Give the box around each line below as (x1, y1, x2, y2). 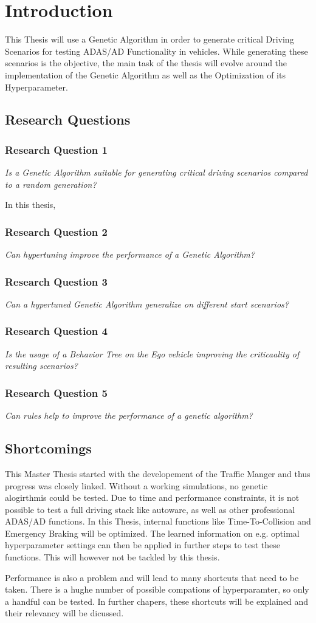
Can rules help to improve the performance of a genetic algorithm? (5, 409, 253, 422)
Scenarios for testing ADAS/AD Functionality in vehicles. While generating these (5, 44, 308, 57)
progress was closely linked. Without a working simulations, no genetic (5, 479, 268, 492)
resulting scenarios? (5, 359, 78, 372)
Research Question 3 (5, 274, 108, 289)
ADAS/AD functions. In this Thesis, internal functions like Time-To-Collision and (5, 515, 311, 528)
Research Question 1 (5, 142, 108, 157)
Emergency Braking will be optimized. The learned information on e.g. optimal (5, 526, 300, 539)
